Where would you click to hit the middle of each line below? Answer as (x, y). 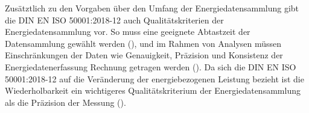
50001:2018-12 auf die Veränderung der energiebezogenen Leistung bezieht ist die (154, 78)
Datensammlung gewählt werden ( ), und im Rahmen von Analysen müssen (143, 43)
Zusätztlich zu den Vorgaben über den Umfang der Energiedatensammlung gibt (152, 8)
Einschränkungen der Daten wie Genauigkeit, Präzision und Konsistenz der (144, 55)
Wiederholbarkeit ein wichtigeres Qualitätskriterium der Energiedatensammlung (153, 90)
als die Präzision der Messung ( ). (65, 102)
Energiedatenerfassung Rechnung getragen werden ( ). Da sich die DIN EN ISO (151, 66)
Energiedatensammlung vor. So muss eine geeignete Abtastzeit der (128, 32)
